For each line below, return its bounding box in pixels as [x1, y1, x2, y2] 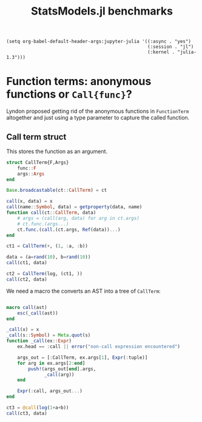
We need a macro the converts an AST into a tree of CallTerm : [6, 287, 161, 294]
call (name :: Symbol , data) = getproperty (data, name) [6, 204, 143, 210]
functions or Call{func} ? [6, 87, 132, 101]
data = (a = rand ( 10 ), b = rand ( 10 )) [6, 254, 91, 260]
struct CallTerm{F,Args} [6, 159, 69, 165]
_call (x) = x [6, 327, 39, 333]
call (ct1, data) [6, 260, 47, 266]
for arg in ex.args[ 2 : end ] [17, 360, 86, 366]
